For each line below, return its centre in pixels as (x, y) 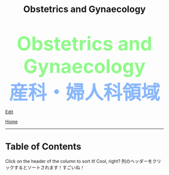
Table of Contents (43, 147)
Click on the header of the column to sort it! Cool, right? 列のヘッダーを (79, 161)
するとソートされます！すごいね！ (49, 167)
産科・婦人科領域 (84, 93)
